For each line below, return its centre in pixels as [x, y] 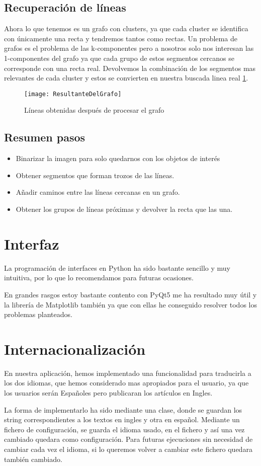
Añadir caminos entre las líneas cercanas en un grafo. [98, 192]
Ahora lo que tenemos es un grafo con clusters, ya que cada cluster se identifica [126, 28]
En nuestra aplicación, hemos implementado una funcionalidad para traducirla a [128, 373]
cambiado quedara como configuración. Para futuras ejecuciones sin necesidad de [128, 439]
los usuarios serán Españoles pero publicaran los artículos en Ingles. [108, 393]
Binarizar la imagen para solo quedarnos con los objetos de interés [118, 158]
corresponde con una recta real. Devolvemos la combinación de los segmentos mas [130, 68]
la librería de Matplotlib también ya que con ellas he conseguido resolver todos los [130, 304]
